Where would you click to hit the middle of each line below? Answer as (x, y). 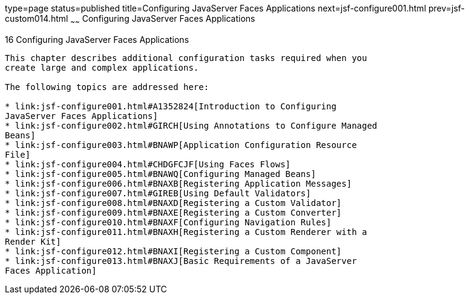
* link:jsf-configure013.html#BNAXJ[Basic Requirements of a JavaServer (181, 261)
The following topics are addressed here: (107, 87)
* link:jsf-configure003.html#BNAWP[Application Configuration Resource (181, 145)
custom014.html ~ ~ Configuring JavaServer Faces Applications (130, 20)
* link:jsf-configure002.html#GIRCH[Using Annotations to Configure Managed (191, 125)
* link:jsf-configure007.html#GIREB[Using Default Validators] (158, 193)
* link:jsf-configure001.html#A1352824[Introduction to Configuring (171, 106)
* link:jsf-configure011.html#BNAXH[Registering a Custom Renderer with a (186, 232)
